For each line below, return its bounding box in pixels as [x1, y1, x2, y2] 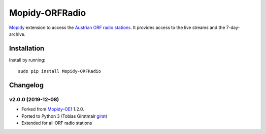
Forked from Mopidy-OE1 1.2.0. [21, 106, 85, 112]
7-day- [226, 25, 240, 30]
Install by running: [9, 57, 46, 63]
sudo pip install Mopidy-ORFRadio [18, 69, 101, 74]
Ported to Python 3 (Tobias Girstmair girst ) [21, 113, 108, 119]
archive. [9, 31, 26, 37]
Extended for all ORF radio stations [21, 120, 92, 126]
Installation [9, 44, 44, 53]
